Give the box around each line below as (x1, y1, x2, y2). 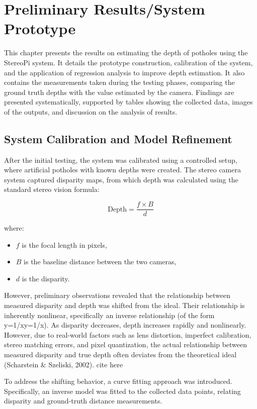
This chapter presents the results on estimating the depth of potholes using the (4, 47, 248, 58)
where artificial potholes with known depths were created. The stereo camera (4, 164, 241, 175)
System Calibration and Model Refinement (4, 131, 232, 146)
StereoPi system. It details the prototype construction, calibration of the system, (4, 57, 253, 67)
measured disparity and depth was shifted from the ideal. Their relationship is (4, 300, 245, 311)
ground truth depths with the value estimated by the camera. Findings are (4, 86, 234, 97)
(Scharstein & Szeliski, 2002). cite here (4, 359, 123, 369)
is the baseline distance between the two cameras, (24, 256, 177, 267)
